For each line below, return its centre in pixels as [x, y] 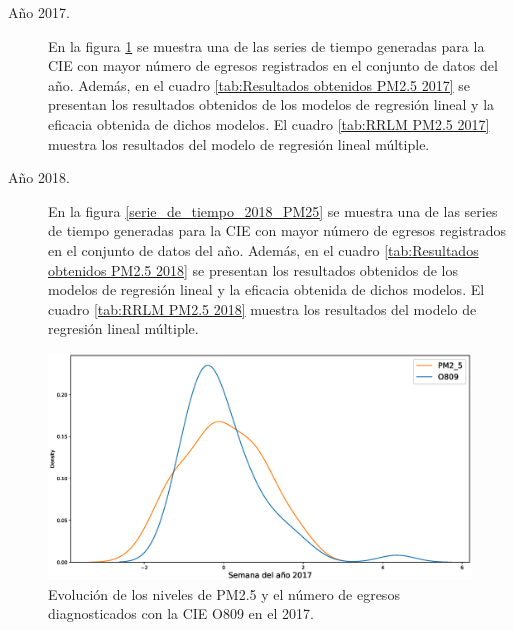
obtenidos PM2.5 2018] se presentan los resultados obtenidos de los [253, 269]
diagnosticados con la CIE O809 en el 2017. [181, 613]
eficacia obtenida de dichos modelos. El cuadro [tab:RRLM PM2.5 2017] [269, 123]
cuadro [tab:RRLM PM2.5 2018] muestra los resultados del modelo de [262, 308]
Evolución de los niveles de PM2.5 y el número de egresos [224, 593]
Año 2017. [39, 12]
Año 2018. [39, 177]
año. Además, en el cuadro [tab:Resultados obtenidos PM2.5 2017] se [259, 84]
